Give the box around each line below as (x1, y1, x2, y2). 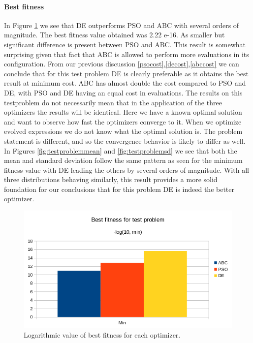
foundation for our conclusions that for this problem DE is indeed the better (4, 184, 235, 194)
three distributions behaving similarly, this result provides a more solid (4, 174, 218, 185)
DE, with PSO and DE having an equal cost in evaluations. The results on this (4, 87, 243, 97)
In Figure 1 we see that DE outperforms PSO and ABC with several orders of (4, 20, 239, 30)
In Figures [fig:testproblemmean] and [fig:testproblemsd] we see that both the (4, 145, 237, 156)
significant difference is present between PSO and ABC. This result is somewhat (4, 39, 246, 49)
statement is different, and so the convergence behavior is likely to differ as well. (4, 135, 246, 146)
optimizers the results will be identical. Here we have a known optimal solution (4, 107, 242, 117)
